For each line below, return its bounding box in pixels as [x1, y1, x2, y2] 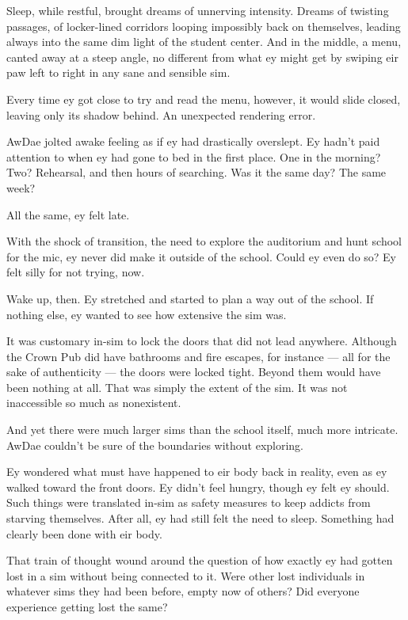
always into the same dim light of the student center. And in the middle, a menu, [6, 33, 402, 50]
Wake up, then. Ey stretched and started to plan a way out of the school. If [6, 290, 374, 306]
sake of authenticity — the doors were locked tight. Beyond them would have [6, 363, 381, 380]
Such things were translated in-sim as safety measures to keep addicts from [6, 494, 371, 511]
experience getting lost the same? [6, 599, 168, 614]
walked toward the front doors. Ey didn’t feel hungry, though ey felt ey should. [6, 478, 390, 495]
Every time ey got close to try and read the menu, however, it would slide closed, [6, 90, 401, 107]
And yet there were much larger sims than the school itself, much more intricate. [6, 421, 398, 438]
